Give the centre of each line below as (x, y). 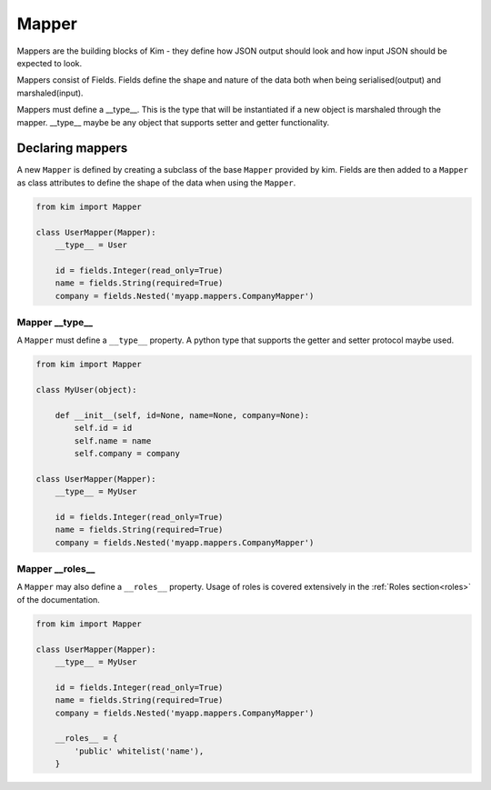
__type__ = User (91, 245)
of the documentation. (58, 599)
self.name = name (113, 440)
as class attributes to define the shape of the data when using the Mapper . (156, 183)
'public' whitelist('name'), (139, 751)
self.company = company (127, 453)
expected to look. (50, 63)
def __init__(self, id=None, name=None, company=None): (182, 415)
